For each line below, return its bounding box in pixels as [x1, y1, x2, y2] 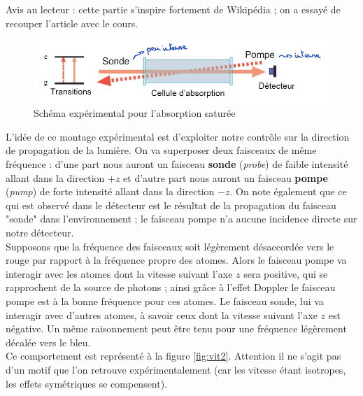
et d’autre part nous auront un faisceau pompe [123, 170, 328, 185]
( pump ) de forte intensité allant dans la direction [6, 184, 215, 199]
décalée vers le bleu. [6, 334, 91, 349]
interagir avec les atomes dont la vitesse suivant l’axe [6, 266, 233, 281]
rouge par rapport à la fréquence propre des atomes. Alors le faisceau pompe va [6, 253, 347, 267]
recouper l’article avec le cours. [6, 15, 138, 30]
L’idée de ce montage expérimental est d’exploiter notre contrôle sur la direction [6, 129, 350, 143]
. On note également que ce [229, 184, 347, 199]
